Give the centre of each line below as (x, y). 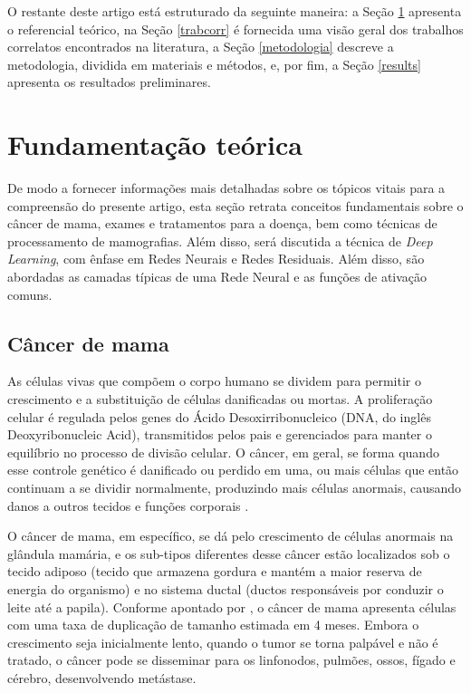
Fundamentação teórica (155, 144)
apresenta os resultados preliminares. (109, 82)
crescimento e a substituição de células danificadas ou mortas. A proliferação (220, 399)
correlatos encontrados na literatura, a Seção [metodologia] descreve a (201, 47)
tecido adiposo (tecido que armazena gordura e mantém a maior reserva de (215, 571)
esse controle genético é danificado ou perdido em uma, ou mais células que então (233, 470)
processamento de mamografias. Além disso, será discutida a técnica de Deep (220, 241)
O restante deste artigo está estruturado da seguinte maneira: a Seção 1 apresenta (235, 11)
